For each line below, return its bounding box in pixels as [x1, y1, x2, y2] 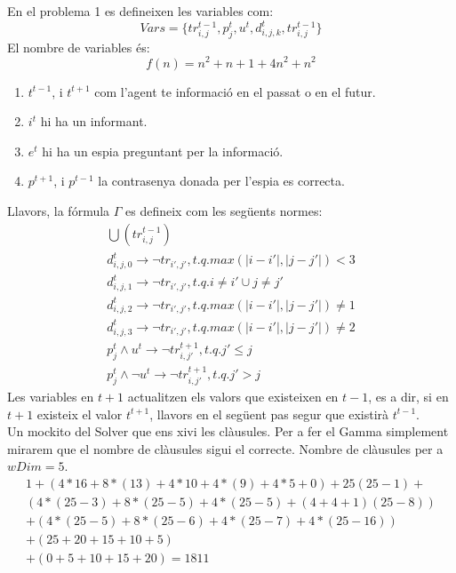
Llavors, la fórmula [7, 201, 110, 219]
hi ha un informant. [40, 112, 148, 131]
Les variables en [7, 386, 94, 405]
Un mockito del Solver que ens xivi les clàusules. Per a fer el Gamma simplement [7, 422, 449, 441]
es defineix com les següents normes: [125, 201, 323, 219]
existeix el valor [36, 404, 123, 423]
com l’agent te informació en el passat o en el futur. [94, 82, 376, 100]
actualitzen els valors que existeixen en [127, 386, 339, 405]
